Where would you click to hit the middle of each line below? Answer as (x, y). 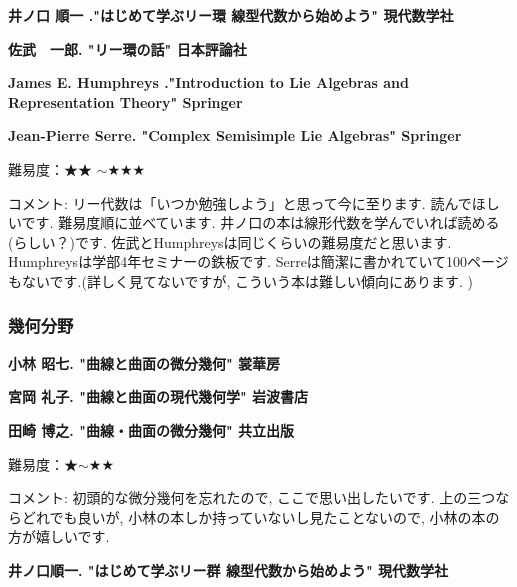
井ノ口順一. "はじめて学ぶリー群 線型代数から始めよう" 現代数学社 (228, 569)
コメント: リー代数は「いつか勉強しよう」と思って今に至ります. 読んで (240, 202)
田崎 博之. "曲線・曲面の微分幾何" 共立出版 (151, 429)
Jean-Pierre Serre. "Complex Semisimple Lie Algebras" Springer (235, 135)
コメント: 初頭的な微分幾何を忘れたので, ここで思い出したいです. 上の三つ (252, 497)
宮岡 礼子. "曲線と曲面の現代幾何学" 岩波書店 (158, 396)
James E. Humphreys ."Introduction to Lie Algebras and (208, 82)
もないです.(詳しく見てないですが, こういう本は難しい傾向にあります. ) (241, 280)
